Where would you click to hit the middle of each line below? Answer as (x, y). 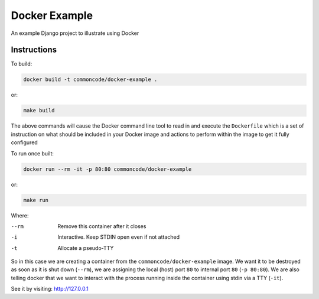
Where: (20, 215)
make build (39, 110)
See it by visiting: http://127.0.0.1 (50, 289)
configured (24, 142)
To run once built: (32, 153)
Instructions (34, 50)
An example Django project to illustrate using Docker (75, 33)
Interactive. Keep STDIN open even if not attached (119, 237)
